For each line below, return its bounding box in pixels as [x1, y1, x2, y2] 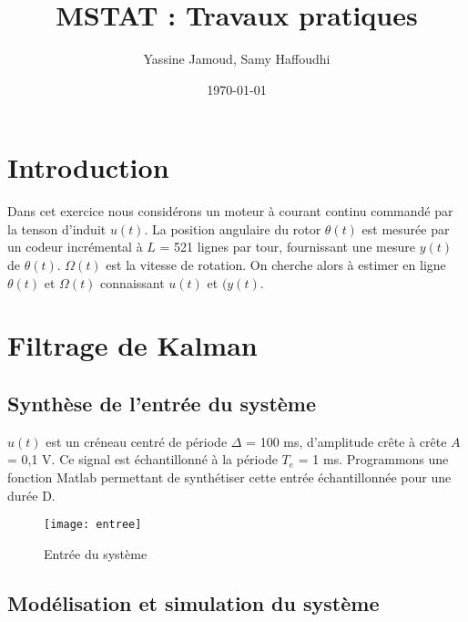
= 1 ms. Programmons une [298, 450, 449, 469]
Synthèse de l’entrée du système [7, 389, 317, 417]
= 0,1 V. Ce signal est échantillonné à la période [7, 450, 278, 469]
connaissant [100, 273, 165, 292]
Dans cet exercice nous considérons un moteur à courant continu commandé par [7, 202, 453, 221]
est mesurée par [361, 219, 450, 238]
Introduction [7, 149, 169, 186]
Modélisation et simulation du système [7, 588, 380, 617]
